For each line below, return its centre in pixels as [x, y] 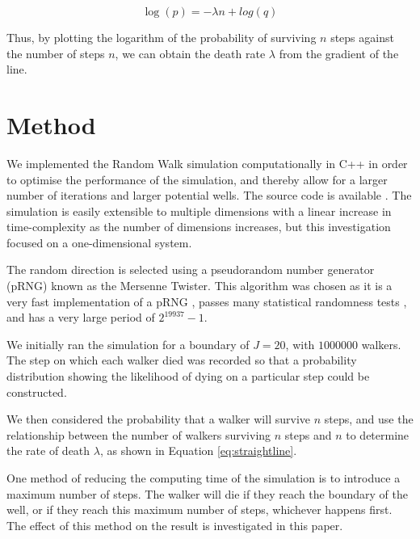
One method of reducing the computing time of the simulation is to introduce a [204, 478]
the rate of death [48, 451]
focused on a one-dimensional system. [99, 242]
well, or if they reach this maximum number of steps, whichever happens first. [199, 510]
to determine [378, 434]
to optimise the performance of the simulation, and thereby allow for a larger [197, 179]
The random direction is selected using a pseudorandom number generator [191, 269]
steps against [362, 37]
